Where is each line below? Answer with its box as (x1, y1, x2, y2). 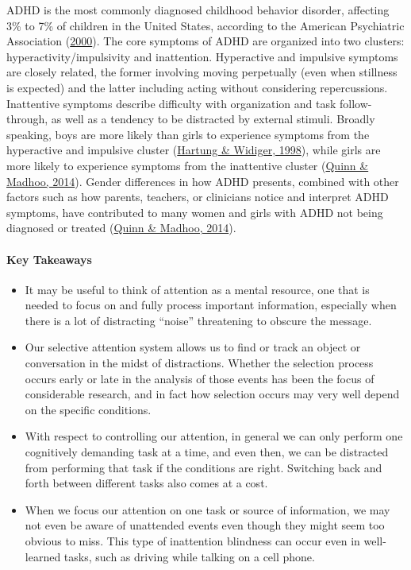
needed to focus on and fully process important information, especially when (25, 297, 397, 313)
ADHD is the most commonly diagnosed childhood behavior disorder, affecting (6, 2, 390, 17)
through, (6, 111, 48, 127)
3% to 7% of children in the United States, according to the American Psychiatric (6, 17, 405, 33)
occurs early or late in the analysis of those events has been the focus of (25, 370, 375, 386)
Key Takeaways (6, 250, 92, 267)
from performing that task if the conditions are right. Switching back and (25, 459, 382, 475)
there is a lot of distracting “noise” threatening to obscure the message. (25, 312, 372, 328)
